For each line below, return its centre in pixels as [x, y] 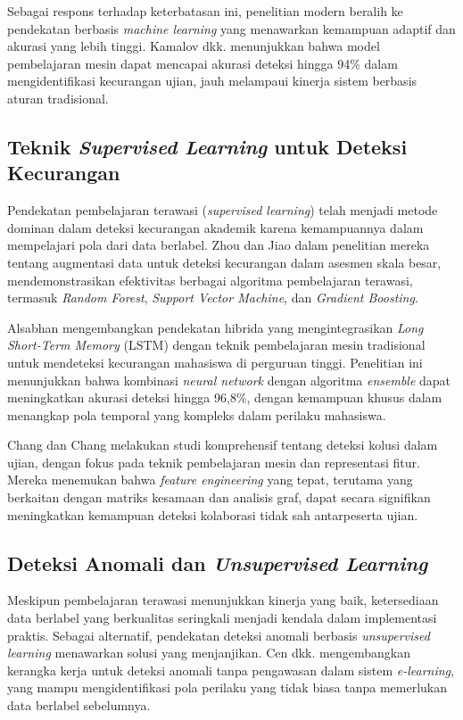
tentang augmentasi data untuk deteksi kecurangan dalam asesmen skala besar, [224, 262]
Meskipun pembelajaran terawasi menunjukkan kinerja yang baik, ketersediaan [223, 600]
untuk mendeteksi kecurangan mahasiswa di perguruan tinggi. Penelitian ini [215, 362]
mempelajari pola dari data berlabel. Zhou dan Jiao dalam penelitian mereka [219, 245]
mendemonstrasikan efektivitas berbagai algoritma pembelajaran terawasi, [210, 280]
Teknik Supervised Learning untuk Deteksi [207, 146]
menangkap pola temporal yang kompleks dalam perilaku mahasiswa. [197, 414]
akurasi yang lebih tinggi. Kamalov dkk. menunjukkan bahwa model [194, 46]
